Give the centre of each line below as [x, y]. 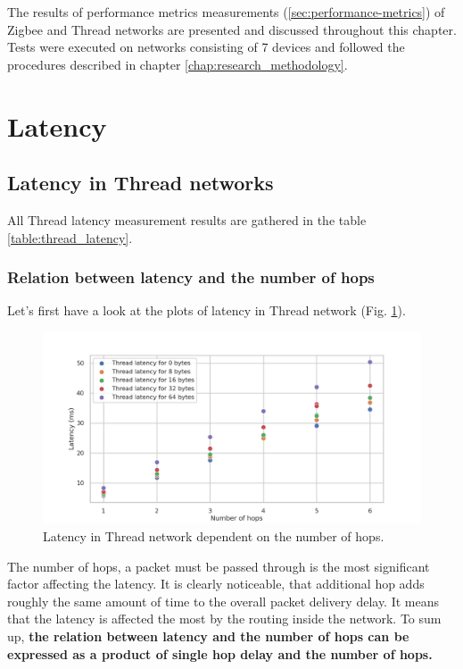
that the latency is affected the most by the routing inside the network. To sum [224, 619]
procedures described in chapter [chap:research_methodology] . [178, 64]
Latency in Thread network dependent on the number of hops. [214, 536]
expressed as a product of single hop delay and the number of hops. [220, 653]
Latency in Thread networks [141, 183]
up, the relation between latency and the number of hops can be [208, 636]
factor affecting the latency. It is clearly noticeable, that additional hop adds [216, 584]
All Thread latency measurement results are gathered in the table [187, 219]
